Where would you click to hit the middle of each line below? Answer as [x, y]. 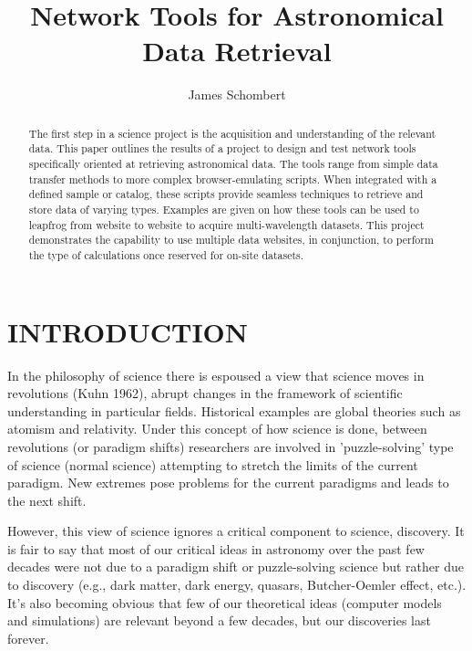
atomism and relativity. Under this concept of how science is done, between [217, 429]
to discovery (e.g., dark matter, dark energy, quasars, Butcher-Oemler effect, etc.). [237, 585]
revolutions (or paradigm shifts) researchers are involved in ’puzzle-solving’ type [231, 446]
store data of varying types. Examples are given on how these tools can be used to [224, 209]
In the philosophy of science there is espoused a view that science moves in [216, 375]
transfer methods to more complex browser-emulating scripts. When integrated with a [233, 178]
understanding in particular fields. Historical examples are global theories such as [234, 410]
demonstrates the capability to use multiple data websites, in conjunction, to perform [231, 240]
